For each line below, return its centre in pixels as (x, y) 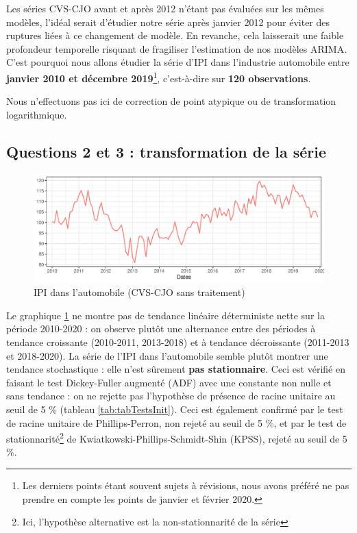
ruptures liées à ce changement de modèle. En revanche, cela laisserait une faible (175, 35)
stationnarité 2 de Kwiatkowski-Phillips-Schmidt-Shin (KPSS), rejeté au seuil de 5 (177, 437)
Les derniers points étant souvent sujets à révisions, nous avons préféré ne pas (186, 485)
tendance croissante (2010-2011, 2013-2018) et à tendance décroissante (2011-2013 (178, 342)
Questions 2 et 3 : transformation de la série (167, 151)
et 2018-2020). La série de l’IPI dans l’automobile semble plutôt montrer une (167, 355)
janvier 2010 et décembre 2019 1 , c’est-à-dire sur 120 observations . (159, 77)
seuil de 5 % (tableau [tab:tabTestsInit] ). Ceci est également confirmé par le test (175, 409)
